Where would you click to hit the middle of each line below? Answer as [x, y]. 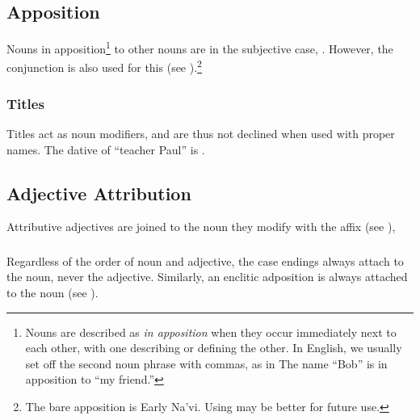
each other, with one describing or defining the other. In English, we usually [214, 348]
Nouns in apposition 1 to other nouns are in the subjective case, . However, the [200, 47]
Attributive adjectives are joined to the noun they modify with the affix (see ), [201, 227]
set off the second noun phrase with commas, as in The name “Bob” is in [206, 363]
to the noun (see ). [52, 293]
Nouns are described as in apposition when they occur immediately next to [211, 332]
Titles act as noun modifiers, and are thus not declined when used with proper [201, 133]
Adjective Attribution [99, 193]
